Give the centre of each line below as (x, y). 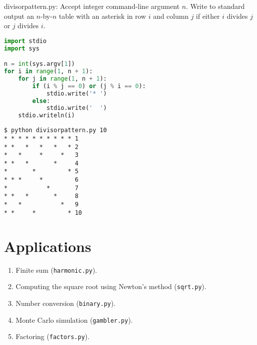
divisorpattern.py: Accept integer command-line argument (92, 6)
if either (208, 16)
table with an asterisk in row (102, 16)
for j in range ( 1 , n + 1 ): (62, 78)
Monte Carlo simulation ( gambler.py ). (74, 320)
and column (171, 16)
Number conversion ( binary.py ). (66, 303)
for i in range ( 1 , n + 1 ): (49, 72)
